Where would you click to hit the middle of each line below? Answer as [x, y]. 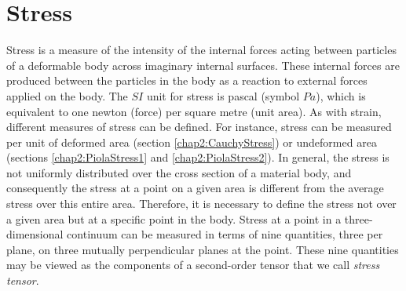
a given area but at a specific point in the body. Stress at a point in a [174, 218]
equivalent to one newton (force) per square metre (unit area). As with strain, [194, 111]
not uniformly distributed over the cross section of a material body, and [179, 172]
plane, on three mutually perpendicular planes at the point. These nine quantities [203, 249]
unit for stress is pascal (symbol [223, 95]
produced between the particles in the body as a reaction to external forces [187, 80]
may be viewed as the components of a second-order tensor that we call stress [193, 265]
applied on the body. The [67, 95]
